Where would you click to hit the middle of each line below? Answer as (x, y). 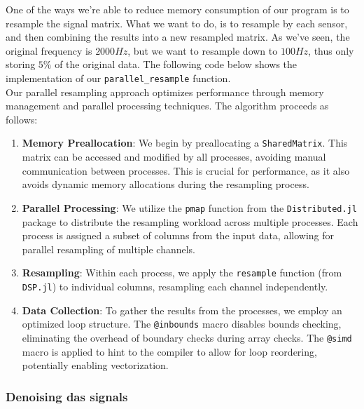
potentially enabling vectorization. (95, 365)
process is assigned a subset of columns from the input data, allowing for (178, 235)
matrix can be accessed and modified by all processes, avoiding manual (174, 157)
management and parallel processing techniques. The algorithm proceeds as (167, 106)
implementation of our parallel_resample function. (118, 78)
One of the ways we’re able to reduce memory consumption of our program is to (177, 9)
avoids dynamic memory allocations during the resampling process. (166, 184)
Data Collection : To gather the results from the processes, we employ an (182, 310)
